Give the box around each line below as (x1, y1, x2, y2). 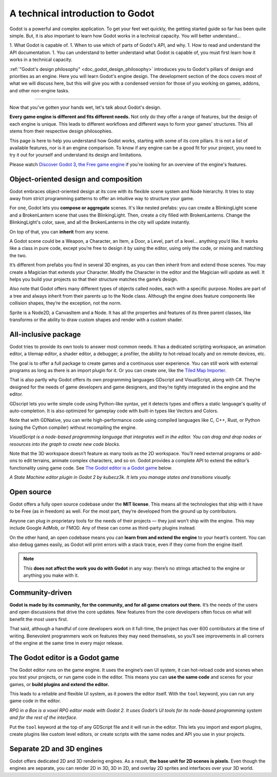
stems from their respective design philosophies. (9, 128, 113, 134)
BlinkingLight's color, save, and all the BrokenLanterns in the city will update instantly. (9, 219, 191, 225)
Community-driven (9, 588, 72, 597)
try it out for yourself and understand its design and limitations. (9, 152, 143, 158)
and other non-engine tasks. (9, 87, 70, 93)
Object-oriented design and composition (9, 174, 143, 183)
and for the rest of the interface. (9, 714, 78, 721)
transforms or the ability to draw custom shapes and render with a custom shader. (9, 316, 183, 323)
